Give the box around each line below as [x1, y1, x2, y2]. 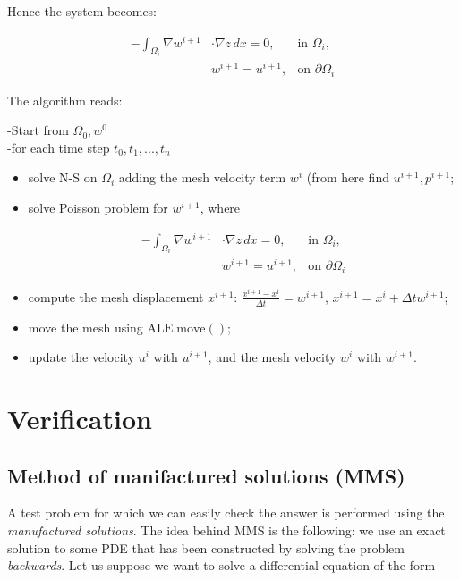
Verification [7, 400, 152, 437]
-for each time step [7, 138, 110, 156]
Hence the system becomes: [7, 2, 158, 20]
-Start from [7, 121, 69, 139]
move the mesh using [28, 317, 143, 336]
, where [200, 198, 241, 217]
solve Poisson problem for [28, 198, 168, 217]
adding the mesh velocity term [118, 168, 286, 187]
